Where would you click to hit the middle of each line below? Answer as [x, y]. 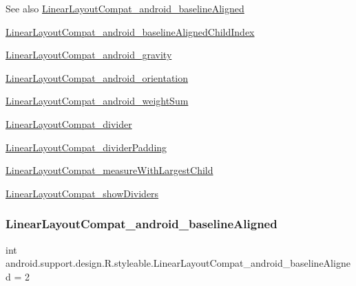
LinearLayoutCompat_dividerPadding [86, 147]
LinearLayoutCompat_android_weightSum [97, 101]
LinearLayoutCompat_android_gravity [89, 55]
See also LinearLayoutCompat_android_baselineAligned [125, 8]
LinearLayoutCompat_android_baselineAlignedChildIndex [130, 31]
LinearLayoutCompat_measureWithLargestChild [109, 170]
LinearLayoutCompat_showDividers [82, 193]
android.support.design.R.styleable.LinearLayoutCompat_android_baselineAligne [178, 263]
